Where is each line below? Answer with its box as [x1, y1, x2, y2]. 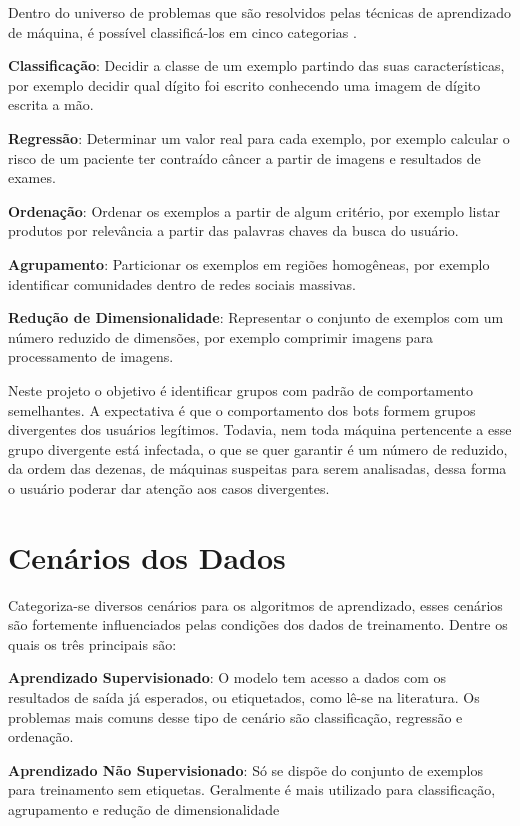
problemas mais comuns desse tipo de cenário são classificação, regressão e [8, 706, 463, 727]
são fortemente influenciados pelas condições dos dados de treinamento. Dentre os [8, 614, 508, 635]
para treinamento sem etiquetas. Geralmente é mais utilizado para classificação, [8, 779, 496, 800]
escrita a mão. [8, 94, 94, 115]
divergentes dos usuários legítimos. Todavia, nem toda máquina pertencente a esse [8, 419, 512, 440]
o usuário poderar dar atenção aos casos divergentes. [8, 477, 330, 498]
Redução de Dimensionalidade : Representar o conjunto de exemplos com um [8, 307, 504, 328]
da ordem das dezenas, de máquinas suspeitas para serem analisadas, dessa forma [8, 458, 507, 479]
